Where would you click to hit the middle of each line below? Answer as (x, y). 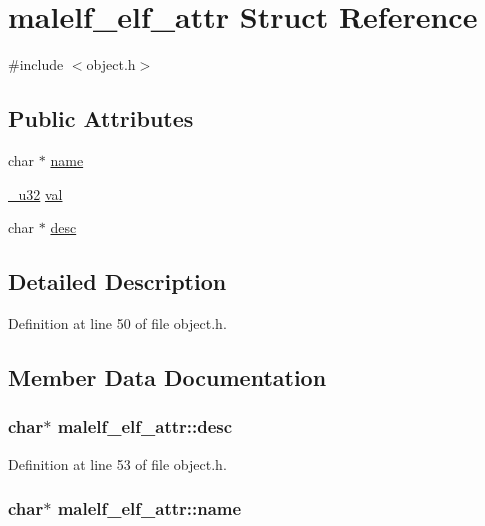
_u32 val (35, 193)
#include (36, 64)
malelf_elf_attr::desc (145, 426)
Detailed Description (117, 281)
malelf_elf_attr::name (149, 508)
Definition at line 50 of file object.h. (117, 322)
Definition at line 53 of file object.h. (117, 463)
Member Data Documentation (167, 376)
